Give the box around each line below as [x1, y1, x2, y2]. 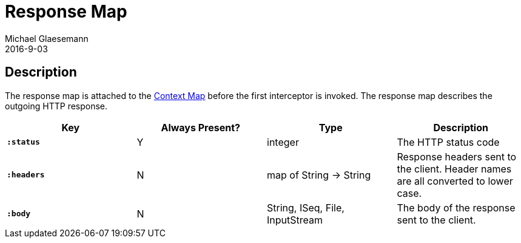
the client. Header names [397, 162, 512, 175]
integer [267, 135, 299, 148]
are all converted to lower [397, 174, 513, 187]
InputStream [267, 213, 323, 226]
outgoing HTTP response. [5, 100, 108, 111]
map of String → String [267, 168, 371, 181]
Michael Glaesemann [5, 33, 89, 44]
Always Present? [161, 121, 241, 134]
